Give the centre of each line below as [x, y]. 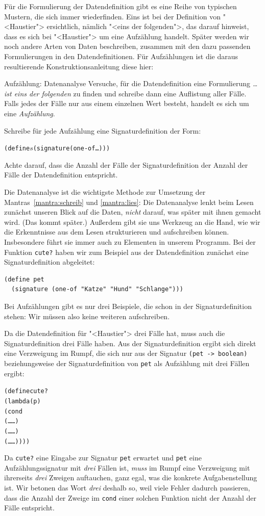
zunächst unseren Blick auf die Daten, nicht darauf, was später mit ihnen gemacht [133, 212]
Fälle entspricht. [29, 508]
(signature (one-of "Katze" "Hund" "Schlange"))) [97, 289]
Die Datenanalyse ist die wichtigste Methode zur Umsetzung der [105, 191]
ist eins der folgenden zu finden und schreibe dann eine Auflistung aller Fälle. [125, 93]
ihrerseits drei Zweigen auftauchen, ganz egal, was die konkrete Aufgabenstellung [131, 478]
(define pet [24, 279]
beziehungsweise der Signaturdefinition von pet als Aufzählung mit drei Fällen [127, 363]
